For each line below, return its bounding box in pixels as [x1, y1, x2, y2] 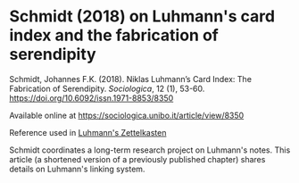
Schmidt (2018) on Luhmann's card [9, 6, 275, 27]
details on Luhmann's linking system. [9, 163, 145, 174]
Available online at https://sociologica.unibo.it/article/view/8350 [9, 110, 245, 121]
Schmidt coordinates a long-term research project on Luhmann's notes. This [9, 145, 291, 155]
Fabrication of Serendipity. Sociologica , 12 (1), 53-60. [9, 83, 205, 94]
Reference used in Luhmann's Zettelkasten [9, 127, 167, 137]
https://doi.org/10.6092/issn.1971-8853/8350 [9, 92, 174, 104]
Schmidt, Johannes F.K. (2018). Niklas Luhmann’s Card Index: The [9, 73, 253, 84]
